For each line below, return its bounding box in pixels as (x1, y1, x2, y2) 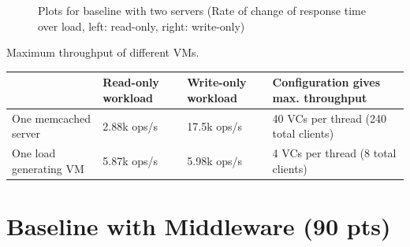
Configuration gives (272, 74, 381, 90)
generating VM (12, 160, 84, 176)
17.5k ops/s (187, 117, 242, 134)
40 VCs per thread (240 (272, 109, 387, 126)
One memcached (12, 109, 91, 126)
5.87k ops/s (102, 152, 158, 168)
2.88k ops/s (102, 117, 158, 134)
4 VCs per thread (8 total (272, 145, 397, 161)
